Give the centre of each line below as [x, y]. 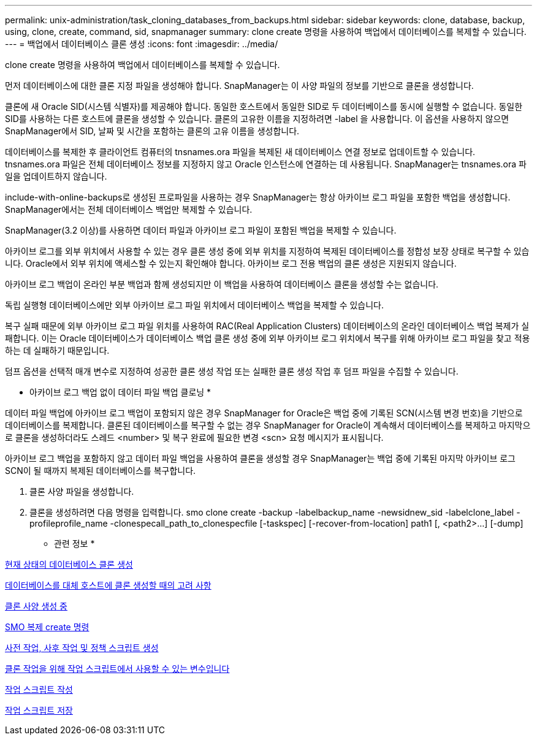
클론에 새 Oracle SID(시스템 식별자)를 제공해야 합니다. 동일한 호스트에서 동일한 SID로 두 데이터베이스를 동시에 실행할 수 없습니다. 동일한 [264, 106]
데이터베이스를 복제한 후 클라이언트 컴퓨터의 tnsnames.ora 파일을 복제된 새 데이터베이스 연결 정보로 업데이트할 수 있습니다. [240, 152]
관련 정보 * [74, 544]
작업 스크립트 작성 [39, 689]
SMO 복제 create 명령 [47, 627]
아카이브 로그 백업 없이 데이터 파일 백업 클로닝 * [120, 392]
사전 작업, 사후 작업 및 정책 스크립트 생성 [82, 648]
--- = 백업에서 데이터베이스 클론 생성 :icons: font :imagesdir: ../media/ [142, 44]
